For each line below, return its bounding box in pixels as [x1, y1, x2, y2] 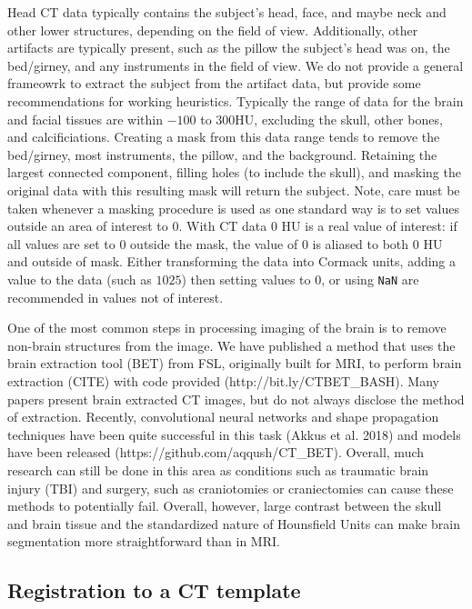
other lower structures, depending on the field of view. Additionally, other [7, 20, 418, 39]
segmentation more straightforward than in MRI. [7, 532, 280, 551]
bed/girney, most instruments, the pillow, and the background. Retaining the [7, 145, 437, 164]
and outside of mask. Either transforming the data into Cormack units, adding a [7, 252, 457, 271]
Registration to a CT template [7, 576, 301, 604]
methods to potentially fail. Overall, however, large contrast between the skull [7, 496, 442, 515]
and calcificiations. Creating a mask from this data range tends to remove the [7, 127, 440, 146]
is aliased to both [312, 234, 409, 253]
